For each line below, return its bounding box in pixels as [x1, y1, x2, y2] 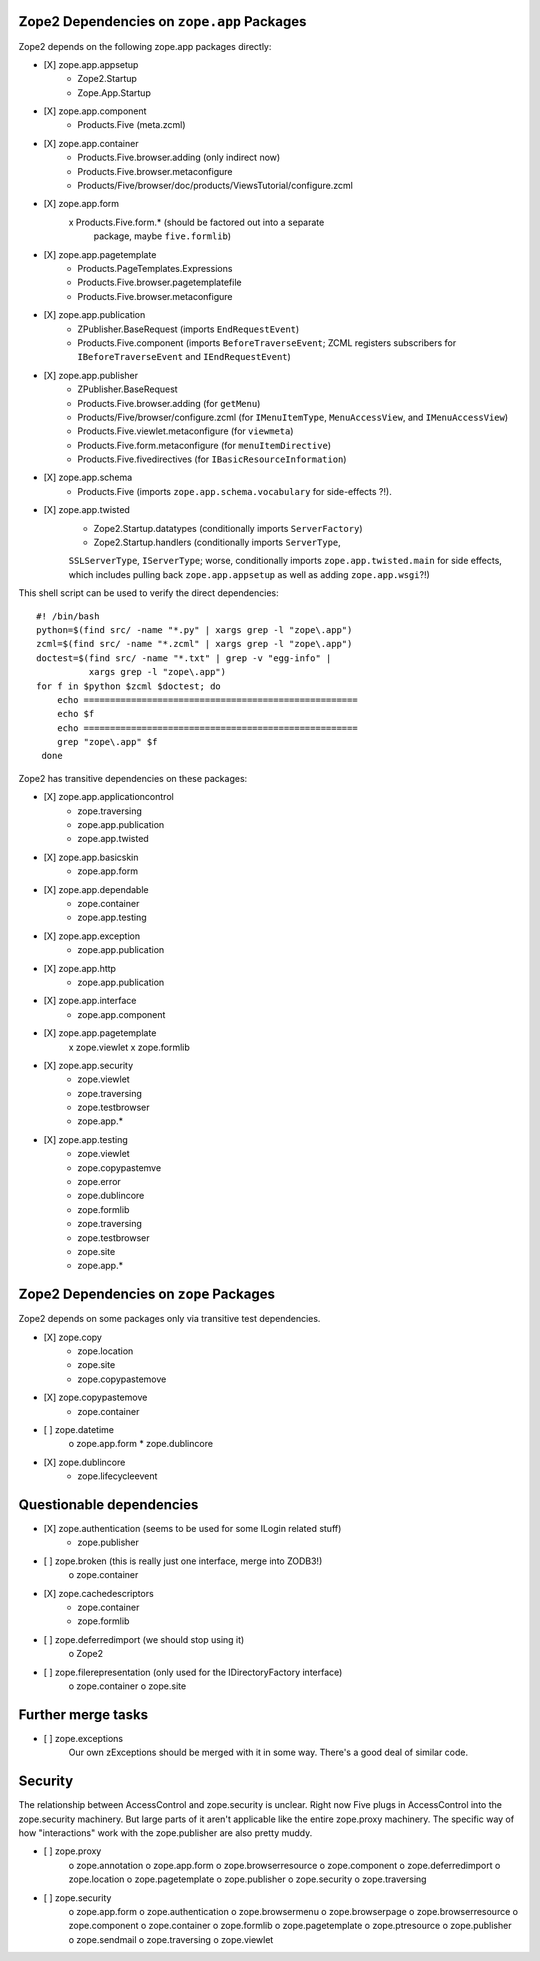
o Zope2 [68, 1648, 104, 1660]
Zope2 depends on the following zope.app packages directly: [18, 40, 272, 52]
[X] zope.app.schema [43, 471, 133, 484]
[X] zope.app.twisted [43, 504, 130, 516]
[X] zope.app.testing [43, 1133, 129, 1145]
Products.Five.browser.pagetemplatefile [77, 276, 242, 289]
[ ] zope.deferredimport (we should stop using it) [43, 1633, 245, 1645]
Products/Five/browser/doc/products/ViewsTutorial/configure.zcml [77, 180, 354, 192]
